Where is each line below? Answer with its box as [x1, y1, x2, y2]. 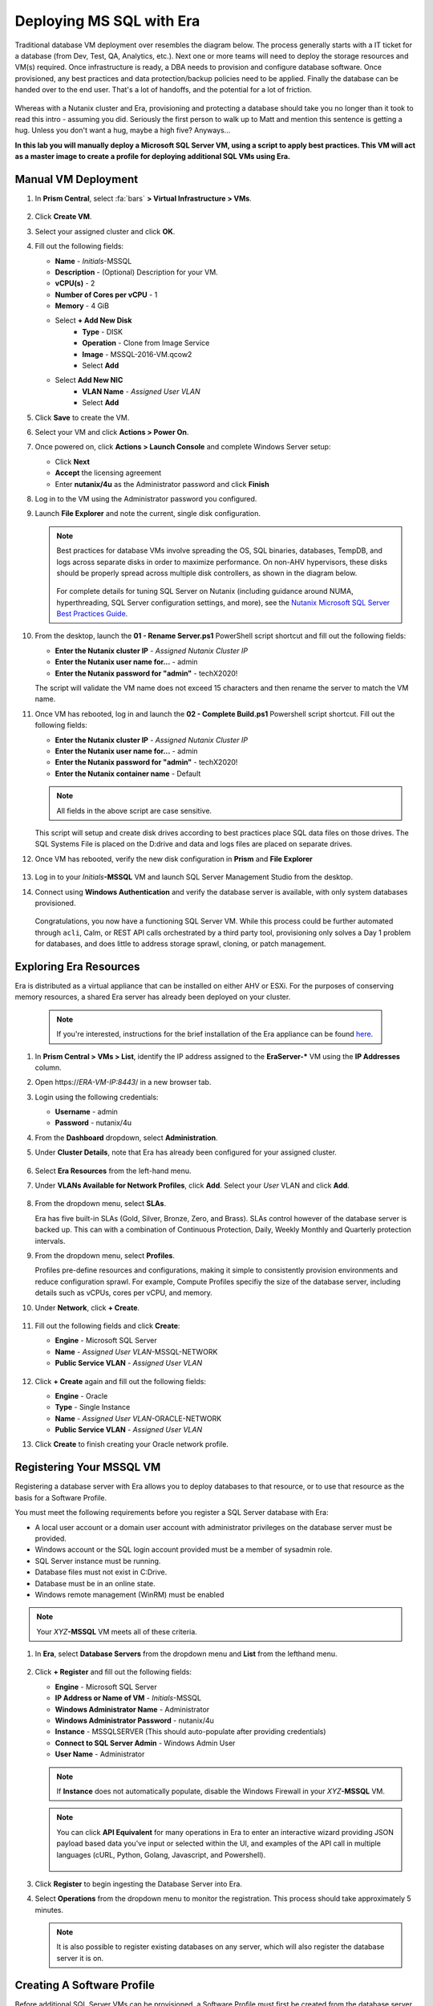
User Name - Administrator [55, 1749, 145, 1759]
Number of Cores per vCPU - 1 [55, 290, 158, 299]
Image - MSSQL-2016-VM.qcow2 [82, 349, 192, 359]
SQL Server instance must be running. [34, 1556, 161, 1565]
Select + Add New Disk [55, 315, 132, 325]
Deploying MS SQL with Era [14, 12, 200, 30]
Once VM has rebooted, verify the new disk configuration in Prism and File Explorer [34, 854, 313, 863]
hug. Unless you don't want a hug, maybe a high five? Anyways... [14, 125, 231, 136]
